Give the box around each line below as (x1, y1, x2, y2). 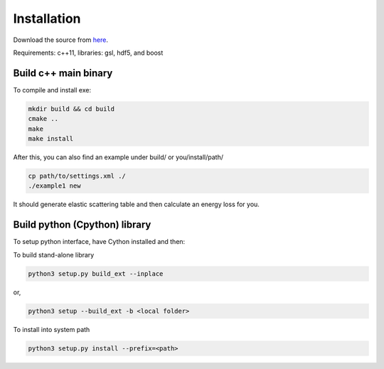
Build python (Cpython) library (13, 219, 151, 231)
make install (28, 135, 74, 142)
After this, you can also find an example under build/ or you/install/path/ (13, 153, 224, 161)
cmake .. (28, 114, 59, 123)
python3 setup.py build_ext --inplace (28, 269, 164, 277)
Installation (13, 11, 81, 26)
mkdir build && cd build (28, 105, 115, 113)
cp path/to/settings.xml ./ (28, 171, 126, 180)
